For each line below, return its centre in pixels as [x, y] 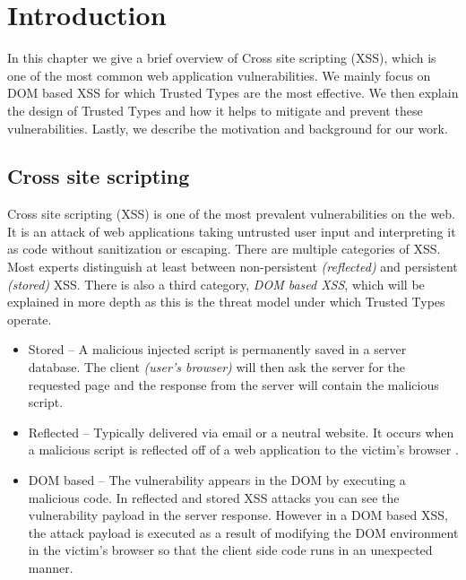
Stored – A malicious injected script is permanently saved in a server [217, 349]
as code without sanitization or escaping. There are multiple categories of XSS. [224, 249]
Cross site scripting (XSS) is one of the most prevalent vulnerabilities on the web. [232, 214]
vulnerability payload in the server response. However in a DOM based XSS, [238, 515]
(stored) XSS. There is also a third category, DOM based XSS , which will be [216, 284]
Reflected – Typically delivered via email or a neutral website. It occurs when [241, 432]
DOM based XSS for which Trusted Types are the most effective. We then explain [233, 93]
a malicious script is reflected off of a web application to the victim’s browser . [243, 450]
